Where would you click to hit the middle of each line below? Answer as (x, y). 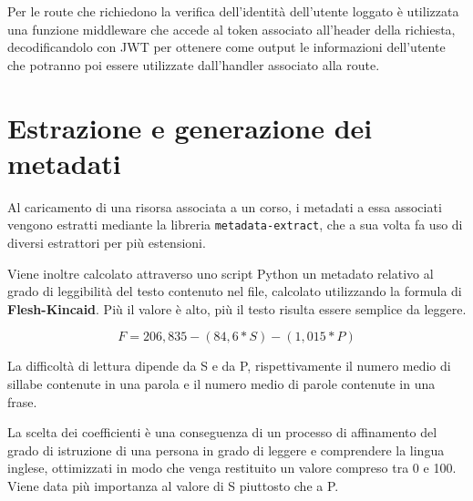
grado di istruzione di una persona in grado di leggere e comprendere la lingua (226, 450)
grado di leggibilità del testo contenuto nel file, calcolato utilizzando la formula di (235, 291)
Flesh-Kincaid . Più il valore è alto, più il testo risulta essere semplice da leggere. (237, 308)
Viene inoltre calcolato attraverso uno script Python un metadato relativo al (221, 273)
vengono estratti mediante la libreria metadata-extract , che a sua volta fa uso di (235, 225)
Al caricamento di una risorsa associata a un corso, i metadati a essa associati (225, 206)
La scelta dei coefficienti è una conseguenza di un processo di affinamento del (222, 432)
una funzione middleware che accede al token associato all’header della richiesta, (231, 29)
